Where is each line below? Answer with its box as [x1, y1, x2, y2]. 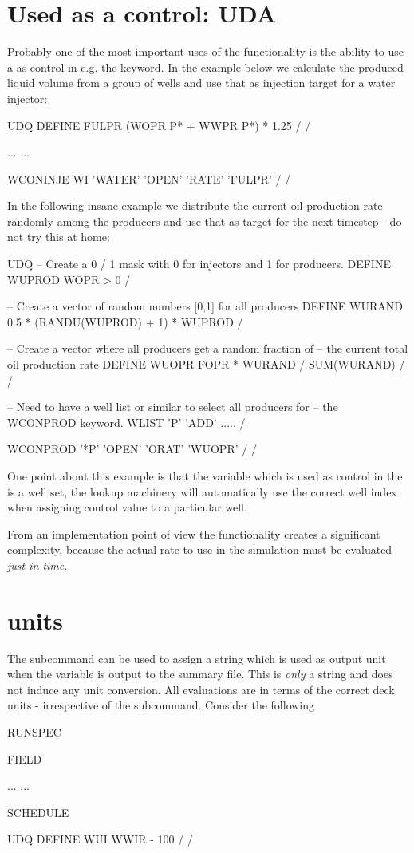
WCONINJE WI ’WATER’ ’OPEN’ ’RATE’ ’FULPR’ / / [7, 170, 291, 187]
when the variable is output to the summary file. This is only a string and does [7, 665, 393, 682]
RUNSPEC [7, 724, 61, 740]
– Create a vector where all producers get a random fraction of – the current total [7, 340, 408, 357]
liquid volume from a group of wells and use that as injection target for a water [7, 74, 396, 91]
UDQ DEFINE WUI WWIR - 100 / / [7, 831, 193, 847]
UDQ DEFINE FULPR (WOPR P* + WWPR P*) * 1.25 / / [7, 116, 311, 133]
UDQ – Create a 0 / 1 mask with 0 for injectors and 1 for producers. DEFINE [7, 255, 391, 272]
